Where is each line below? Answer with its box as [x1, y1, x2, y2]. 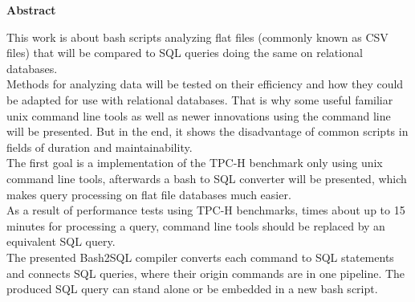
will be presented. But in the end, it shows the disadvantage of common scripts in [6, 123, 409, 140]
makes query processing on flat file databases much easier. [6, 186, 291, 202]
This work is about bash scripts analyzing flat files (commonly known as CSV [6, 28, 389, 45]
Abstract [6, 2, 56, 18]
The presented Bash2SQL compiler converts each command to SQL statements [6, 248, 394, 265]
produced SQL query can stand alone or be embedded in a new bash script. [6, 280, 378, 297]
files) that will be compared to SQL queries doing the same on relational [6, 44, 363, 61]
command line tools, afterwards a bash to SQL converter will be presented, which [6, 169, 407, 186]
